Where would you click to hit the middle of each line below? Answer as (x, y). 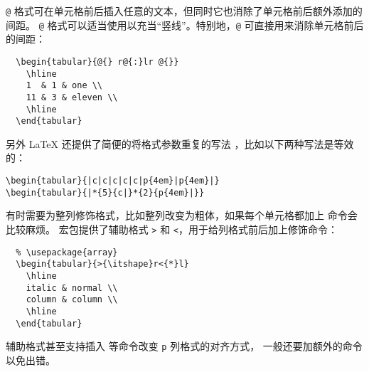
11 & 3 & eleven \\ (72, 97)
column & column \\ (72, 300)
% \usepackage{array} (67, 252)
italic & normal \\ (72, 288)
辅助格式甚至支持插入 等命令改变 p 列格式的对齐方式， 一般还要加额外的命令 (184, 346)
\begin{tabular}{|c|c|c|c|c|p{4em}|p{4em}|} (113, 181)
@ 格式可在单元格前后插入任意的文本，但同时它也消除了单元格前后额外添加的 (184, 11)
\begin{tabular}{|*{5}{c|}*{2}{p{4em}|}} (105, 192)
